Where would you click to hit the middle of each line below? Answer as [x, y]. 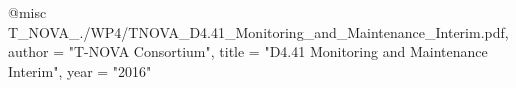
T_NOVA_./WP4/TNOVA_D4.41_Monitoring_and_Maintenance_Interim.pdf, [258, 31]
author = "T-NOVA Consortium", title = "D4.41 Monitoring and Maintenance [248, 51]
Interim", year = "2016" [80, 70]
